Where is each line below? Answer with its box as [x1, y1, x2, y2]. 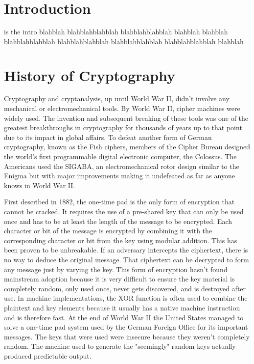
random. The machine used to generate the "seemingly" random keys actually [4, 341, 236, 351]
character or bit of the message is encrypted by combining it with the [4, 225, 212, 236]
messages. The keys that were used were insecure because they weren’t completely [4, 331, 250, 341]
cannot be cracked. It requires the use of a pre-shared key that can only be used [4, 206, 244, 216]
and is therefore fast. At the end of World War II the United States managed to [4, 312, 244, 322]
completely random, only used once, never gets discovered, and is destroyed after [4, 283, 246, 293]
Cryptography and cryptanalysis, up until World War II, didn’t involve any [4, 93, 230, 104]
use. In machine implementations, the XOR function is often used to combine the [4, 293, 248, 303]
